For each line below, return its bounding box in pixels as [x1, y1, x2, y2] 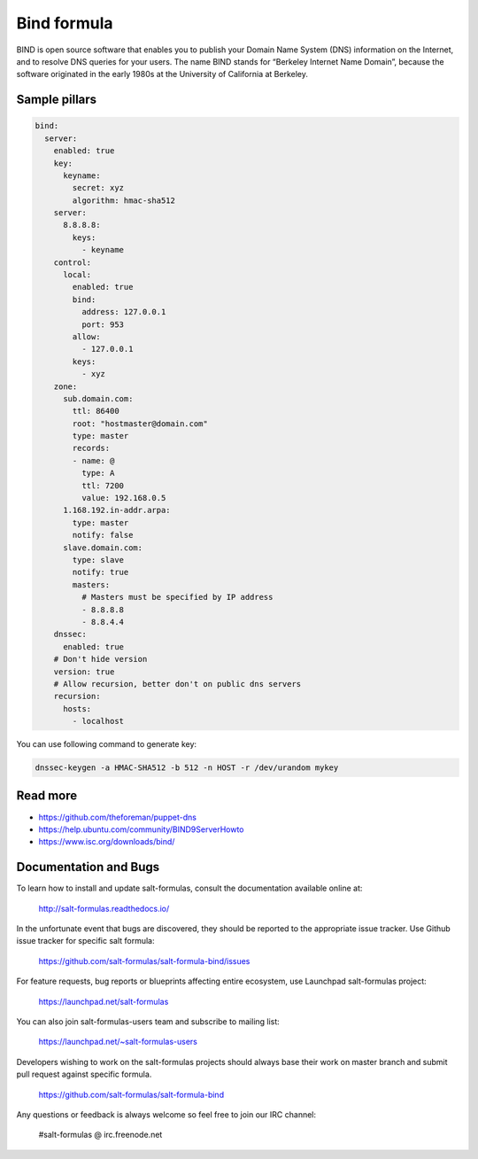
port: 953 [81, 319, 124, 330]
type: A [81, 468, 115, 478]
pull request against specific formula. [16, 1069, 152, 1080]
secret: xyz [72, 183, 124, 193]
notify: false [72, 530, 134, 541]
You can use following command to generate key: [16, 739, 197, 750]
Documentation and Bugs [16, 860, 159, 875]
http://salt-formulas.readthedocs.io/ [38, 903, 170, 914]
